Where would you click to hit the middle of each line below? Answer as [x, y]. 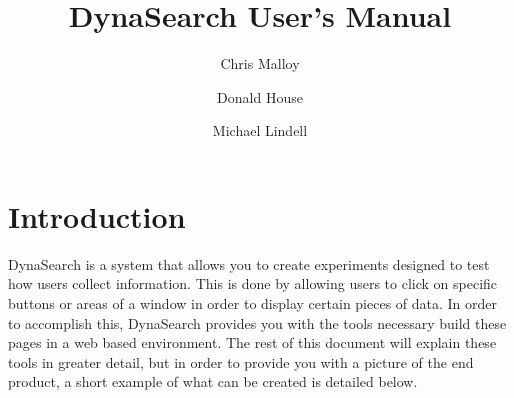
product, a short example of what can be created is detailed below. [213, 381]
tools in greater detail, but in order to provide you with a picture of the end [241, 361]
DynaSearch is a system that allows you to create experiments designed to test [249, 263]
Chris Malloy [260, 63]
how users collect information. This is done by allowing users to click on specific [253, 283]
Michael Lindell [260, 130]
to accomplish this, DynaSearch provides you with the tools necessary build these [257, 322]
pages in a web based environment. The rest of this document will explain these [252, 342]
